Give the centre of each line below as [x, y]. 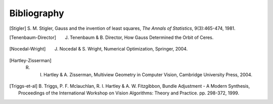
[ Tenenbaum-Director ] [33, 37]
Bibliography [37, 13]
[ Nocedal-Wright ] [28, 49]
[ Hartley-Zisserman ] [30, 60]
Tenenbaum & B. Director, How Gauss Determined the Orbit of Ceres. [142, 37]
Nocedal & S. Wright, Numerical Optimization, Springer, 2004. [124, 49]
